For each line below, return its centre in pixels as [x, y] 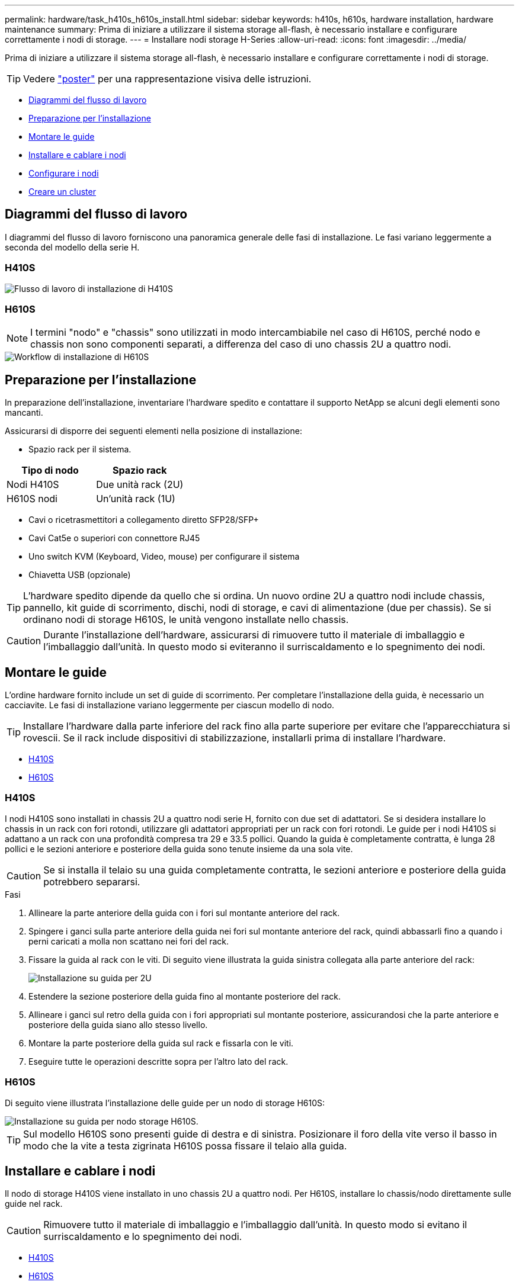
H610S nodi [32, 499]
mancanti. [24, 413]
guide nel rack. [34, 1204]
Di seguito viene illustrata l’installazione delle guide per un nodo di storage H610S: [165, 1103]
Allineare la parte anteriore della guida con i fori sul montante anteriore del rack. [184, 913]
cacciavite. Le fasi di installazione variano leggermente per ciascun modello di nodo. [170, 705]
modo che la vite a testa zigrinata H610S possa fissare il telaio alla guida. [185, 1146]
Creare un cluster [62, 192]
